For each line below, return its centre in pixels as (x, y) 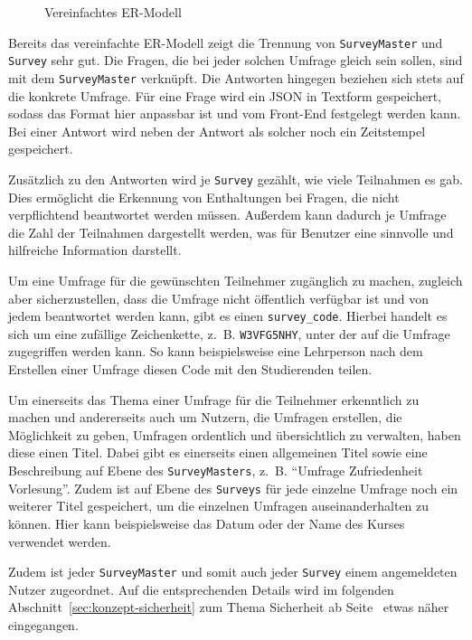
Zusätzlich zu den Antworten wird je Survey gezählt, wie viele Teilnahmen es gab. (236, 179)
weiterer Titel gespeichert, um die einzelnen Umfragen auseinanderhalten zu (219, 506)
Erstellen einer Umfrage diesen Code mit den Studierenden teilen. (190, 369)
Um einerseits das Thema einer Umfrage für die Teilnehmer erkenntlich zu (214, 399)
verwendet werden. (60, 541)
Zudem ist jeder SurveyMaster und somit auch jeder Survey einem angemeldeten (233, 572)
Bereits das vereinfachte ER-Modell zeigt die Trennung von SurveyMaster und (226, 42)
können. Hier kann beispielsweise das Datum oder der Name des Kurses (207, 523)
